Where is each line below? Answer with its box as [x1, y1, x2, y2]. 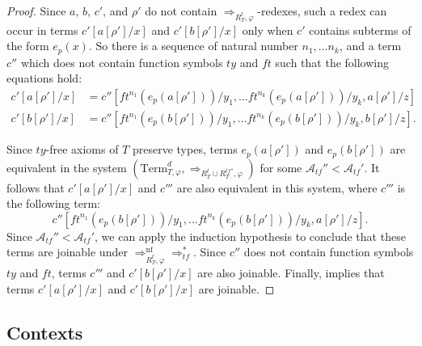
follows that [6, 179, 65, 196]
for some [260, 158, 302, 175]
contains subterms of [309, 21, 411, 38]
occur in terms [6, 21, 78, 38]
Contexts [6, 319, 83, 344]
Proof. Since [6, 2, 66, 19]
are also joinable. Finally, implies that [197, 264, 385, 281]
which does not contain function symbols [20, 53, 223, 70]
